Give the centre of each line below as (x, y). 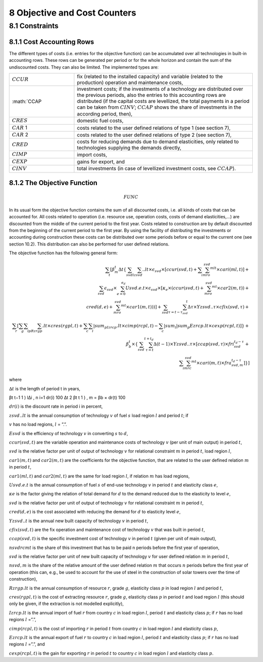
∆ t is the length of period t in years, (45, 388)
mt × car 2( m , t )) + (231, 288)
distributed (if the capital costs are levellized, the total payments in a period (163, 101)
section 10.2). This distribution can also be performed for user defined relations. (89, 244)
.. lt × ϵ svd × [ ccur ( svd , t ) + (169, 270)
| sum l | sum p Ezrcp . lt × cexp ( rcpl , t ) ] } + (207, 326)
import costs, (92, 154)
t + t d (149, 339)
